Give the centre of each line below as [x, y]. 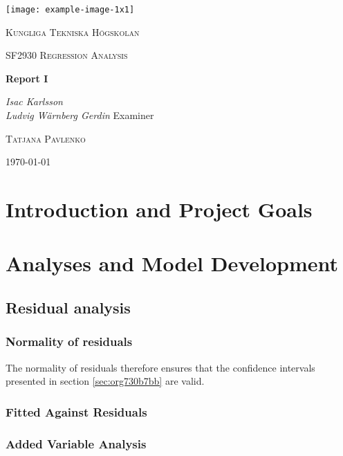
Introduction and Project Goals [159, 209]
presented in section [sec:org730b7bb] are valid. [105, 381]
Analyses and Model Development [172, 263]
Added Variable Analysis [76, 443]
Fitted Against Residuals [76, 411]
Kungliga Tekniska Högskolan [73, 31]
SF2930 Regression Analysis [67, 55]
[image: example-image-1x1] [70, 10]
